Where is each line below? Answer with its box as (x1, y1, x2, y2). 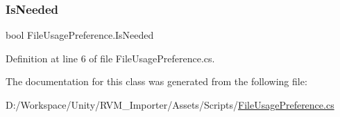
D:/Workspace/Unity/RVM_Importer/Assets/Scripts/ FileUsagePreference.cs (6, 98, 334, 111)
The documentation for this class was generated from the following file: (6, 74, 307, 89)
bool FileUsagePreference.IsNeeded (6, 28, 154, 42)
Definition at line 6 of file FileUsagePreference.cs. (6, 51, 215, 65)
